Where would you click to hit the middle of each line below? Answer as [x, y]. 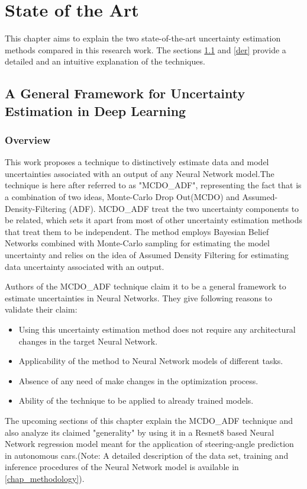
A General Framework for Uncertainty [125, 93]
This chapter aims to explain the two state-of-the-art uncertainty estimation [143, 38]
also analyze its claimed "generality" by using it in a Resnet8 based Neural [140, 432]
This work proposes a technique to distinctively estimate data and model [137, 162]
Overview [28, 140]
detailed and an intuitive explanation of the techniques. [105, 61]
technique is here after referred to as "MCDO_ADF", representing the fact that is [153, 185]
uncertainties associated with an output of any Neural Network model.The [140, 173]
